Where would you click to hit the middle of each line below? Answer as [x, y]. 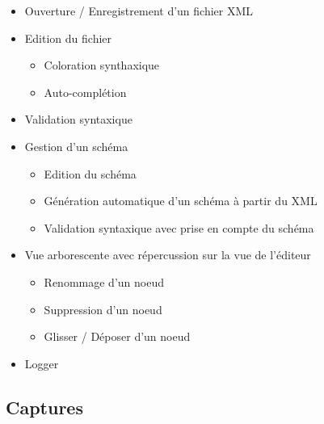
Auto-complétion [85, 92]
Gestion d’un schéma [76, 146]
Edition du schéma [90, 173]
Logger [42, 363]
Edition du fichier [68, 38]
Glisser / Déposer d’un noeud [117, 336]
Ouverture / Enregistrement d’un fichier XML [139, 10]
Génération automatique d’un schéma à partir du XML [181, 201]
